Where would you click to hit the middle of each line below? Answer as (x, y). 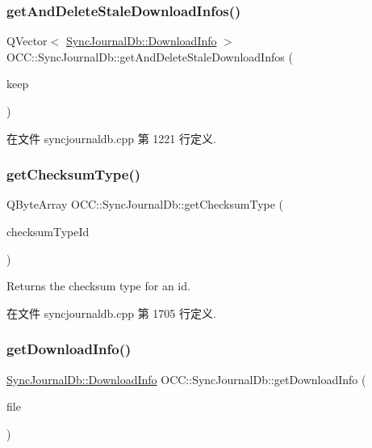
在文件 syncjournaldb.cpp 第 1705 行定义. (111, 313)
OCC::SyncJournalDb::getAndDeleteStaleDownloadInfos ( (150, 56)
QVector (27, 41)
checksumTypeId (48, 231)
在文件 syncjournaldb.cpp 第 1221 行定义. (111, 138)
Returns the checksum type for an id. (98, 286)
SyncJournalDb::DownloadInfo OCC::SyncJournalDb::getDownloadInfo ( (186, 379)
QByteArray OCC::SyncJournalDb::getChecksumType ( (145, 204)
